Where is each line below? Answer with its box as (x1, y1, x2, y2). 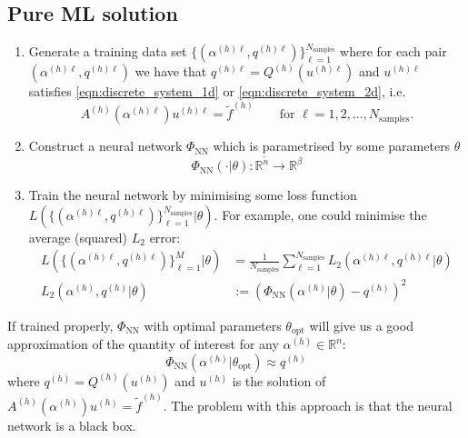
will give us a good (309, 315, 413, 334)
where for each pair (340, 42, 447, 61)
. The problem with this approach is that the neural (163, 395, 453, 414)
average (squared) (28, 227, 128, 246)
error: (149, 227, 181, 246)
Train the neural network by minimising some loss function (28, 185, 357, 204)
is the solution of (232, 371, 326, 390)
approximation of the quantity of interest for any (7, 334, 279, 353)
